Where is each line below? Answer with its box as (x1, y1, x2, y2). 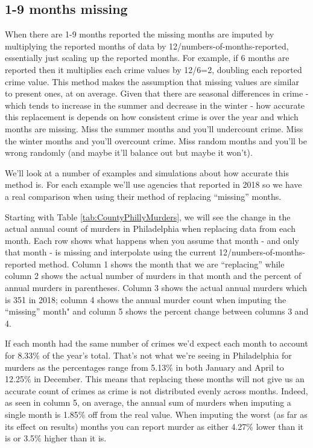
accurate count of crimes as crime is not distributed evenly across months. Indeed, (5, 384, 308, 397)
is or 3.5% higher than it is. (5, 432, 107, 444)
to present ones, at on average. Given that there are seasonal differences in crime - (5, 87, 309, 100)
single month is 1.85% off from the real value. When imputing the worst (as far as (5, 408, 308, 421)
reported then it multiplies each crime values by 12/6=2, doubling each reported (5, 63, 302, 75)
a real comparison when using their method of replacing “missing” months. (5, 190, 282, 202)
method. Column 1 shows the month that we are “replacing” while (39, 257, 285, 270)
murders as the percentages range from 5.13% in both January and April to (5, 360, 284, 373)
